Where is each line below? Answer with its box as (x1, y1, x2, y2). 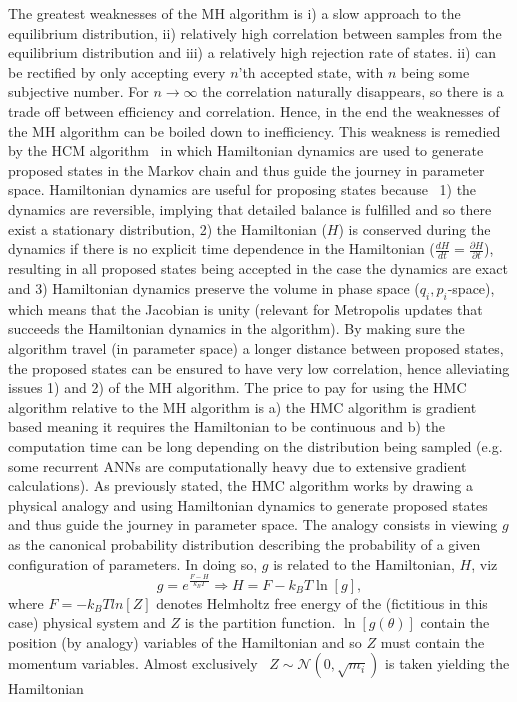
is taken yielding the (385, 653, 510, 674)
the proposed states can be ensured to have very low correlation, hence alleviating (8, 357, 510, 378)
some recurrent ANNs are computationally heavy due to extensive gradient (8, 455, 467, 476)
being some (401, 61, 470, 82)
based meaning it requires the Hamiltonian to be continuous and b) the (8, 416, 446, 437)
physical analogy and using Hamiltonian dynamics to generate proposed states (8, 494, 488, 515)
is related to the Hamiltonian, (273, 553, 455, 574)
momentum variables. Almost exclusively (8, 653, 258, 674)
